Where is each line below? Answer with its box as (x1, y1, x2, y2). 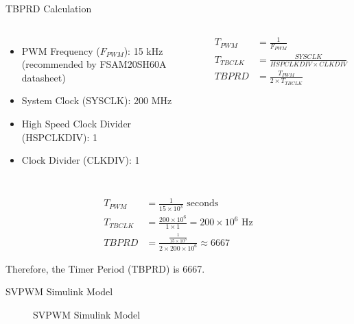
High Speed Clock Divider (21, 116, 132, 130)
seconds (187, 199, 219, 209)
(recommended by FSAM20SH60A (21, 57, 167, 71)
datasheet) (21, 70, 66, 84)
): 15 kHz (123, 43, 163, 58)
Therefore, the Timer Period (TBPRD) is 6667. (5, 261, 205, 275)
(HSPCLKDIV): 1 (21, 129, 98, 144)
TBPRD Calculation (5, 1, 92, 15)
